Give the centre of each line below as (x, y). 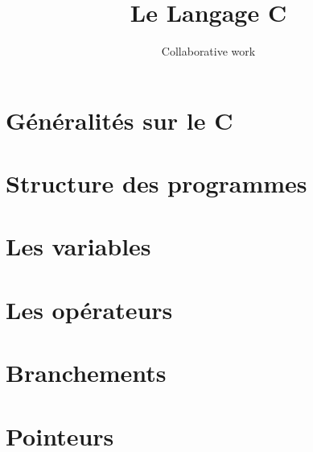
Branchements (86, 373)
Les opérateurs (89, 309)
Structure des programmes (156, 183)
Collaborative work (208, 51)
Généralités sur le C (119, 120)
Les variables (78, 246)
